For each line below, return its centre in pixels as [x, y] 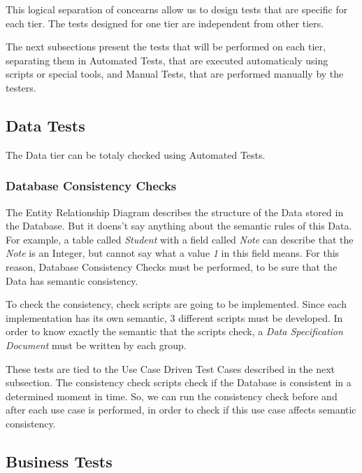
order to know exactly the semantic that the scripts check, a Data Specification [174, 331]
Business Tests [59, 461]
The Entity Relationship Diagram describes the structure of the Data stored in [175, 212]
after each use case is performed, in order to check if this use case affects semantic [181, 410]
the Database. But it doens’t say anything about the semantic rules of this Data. [179, 226]
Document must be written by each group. [96, 345]
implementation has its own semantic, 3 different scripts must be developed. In [174, 317]
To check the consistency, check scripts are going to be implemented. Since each [176, 304]
